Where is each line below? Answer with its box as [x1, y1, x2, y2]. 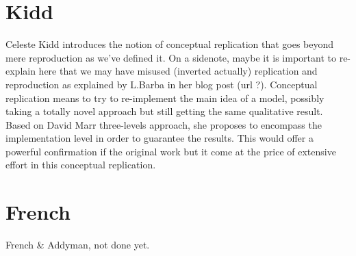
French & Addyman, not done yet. [5, 238, 150, 252]
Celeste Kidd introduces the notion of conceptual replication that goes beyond [5, 37, 334, 51]
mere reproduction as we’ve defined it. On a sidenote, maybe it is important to [5, 50, 336, 64]
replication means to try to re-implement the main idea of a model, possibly [5, 90, 325, 105]
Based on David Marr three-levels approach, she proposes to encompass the [5, 117, 322, 131]
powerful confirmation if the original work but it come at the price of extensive [5, 144, 336, 158]
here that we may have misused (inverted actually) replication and [38, 64, 318, 78]
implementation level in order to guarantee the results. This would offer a [5, 131, 314, 145]
